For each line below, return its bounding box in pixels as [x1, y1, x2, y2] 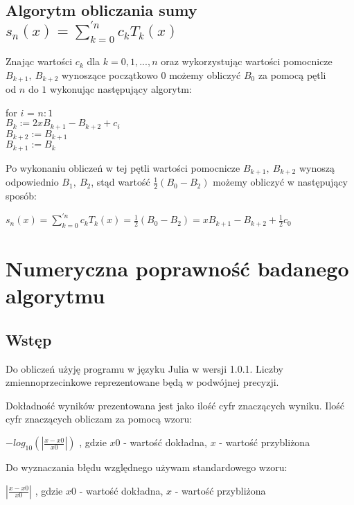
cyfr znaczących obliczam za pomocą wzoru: [6, 411, 193, 426]
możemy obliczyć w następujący [213, 175, 348, 189]
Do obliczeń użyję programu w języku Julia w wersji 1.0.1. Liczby [6, 361, 283, 375]
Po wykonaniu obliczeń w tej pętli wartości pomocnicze [6, 160, 240, 175]
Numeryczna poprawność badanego [6, 254, 349, 283]
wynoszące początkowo [61, 67, 158, 82]
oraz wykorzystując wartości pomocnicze [161, 54, 333, 69]
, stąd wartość [91, 175, 150, 189]
